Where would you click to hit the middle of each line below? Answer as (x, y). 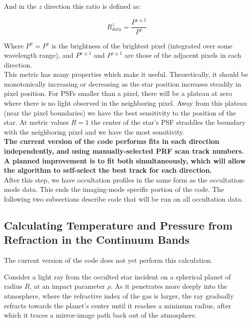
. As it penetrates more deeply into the (169, 286)
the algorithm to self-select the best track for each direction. (108, 170)
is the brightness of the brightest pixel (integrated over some (142, 45)
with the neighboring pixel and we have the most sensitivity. (94, 131)
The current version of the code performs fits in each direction (112, 141)
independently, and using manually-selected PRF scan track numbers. (124, 151)
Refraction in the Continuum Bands (97, 240)
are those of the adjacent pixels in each (183, 55)
